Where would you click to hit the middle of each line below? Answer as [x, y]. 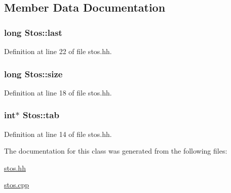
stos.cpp [17, 185]
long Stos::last [33, 32]
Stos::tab [41, 115]
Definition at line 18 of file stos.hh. [58, 92]
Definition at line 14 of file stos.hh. [58, 134]
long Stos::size [33, 74]
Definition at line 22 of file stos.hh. [58, 51]
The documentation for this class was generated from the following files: [116, 151]
